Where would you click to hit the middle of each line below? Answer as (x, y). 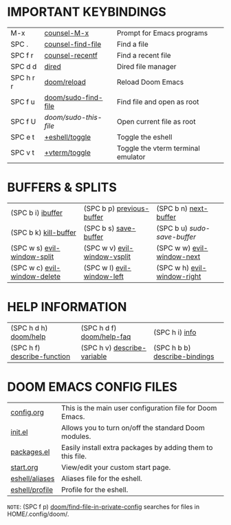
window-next (178, 257)
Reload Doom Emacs (150, 82)
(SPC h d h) (29, 328)
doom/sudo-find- (74, 97)
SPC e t (23, 137)
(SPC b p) (99, 208)
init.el (19, 432)
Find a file (133, 44)
